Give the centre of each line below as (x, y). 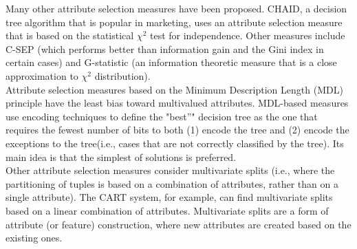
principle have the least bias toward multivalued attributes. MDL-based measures (177, 103)
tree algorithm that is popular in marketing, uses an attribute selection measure (174, 22)
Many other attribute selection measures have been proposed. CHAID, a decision (176, 8)
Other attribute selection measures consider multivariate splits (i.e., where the (170, 170)
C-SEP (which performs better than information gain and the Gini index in (165, 48)
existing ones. (34, 238)
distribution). (122, 75)
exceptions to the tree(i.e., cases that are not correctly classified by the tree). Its (175, 143)
